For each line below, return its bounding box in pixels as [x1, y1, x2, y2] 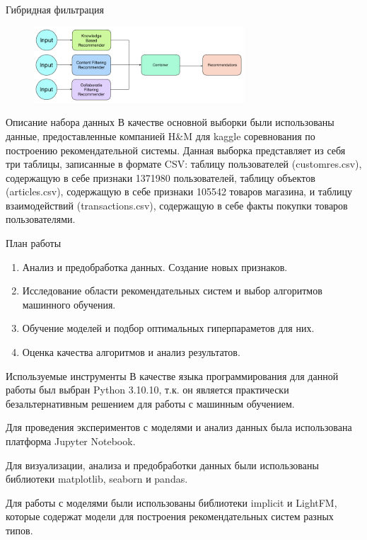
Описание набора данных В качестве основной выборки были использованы [6, 115, 334, 130]
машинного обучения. [22, 297, 116, 311]
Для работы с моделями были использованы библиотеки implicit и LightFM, [6, 495, 337, 510]
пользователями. [6, 212, 76, 226]
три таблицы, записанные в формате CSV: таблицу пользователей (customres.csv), [6, 156, 362, 171]
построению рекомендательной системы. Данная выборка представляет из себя [6, 142, 346, 157]
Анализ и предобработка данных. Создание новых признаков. [22, 259, 288, 274]
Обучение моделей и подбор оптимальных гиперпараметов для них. [22, 321, 315, 335]
